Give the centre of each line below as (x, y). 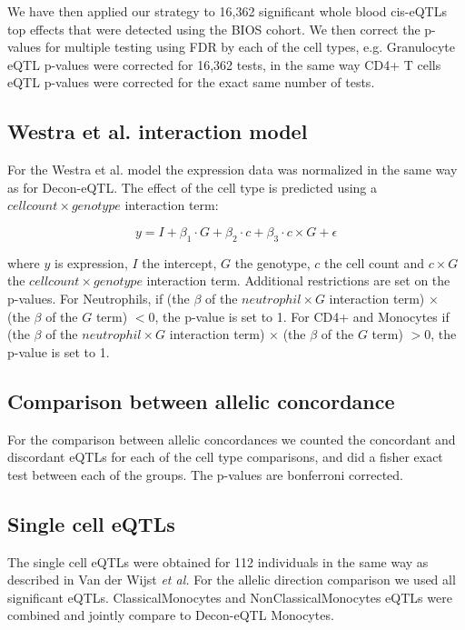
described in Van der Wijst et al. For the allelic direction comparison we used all (232, 580)
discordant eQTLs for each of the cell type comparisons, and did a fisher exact (225, 457)
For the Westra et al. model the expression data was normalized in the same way (232, 170)
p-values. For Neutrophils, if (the (99, 298)
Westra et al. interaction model (158, 131)
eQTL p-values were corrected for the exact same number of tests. (191, 82)
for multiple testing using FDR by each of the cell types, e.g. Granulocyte (250, 47)
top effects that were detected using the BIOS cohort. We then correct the (214, 29)
